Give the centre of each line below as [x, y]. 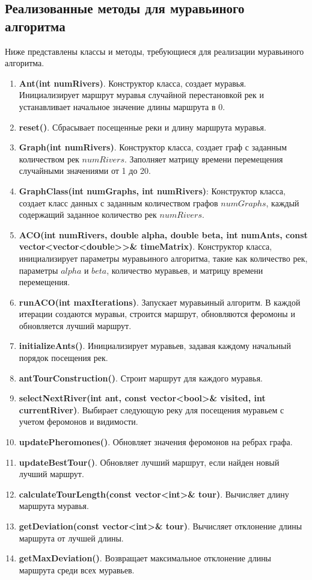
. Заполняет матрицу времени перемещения [204, 159]
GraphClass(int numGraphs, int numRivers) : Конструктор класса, [152, 190]
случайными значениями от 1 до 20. [85, 171]
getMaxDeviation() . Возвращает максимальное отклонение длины [145, 558]
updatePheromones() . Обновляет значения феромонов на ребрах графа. [156, 442]
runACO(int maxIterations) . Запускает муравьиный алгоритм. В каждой [160, 302]
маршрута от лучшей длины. [71, 538]
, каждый [283, 202]
